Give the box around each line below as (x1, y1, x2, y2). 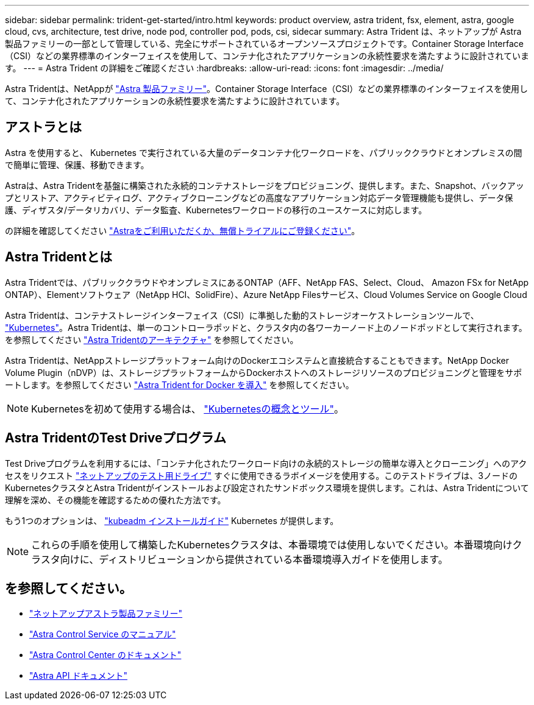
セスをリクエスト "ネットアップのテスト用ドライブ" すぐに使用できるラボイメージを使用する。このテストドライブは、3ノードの (5, 470, 518, 481)
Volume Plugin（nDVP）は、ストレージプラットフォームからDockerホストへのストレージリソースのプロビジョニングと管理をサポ (5, 367, 522, 378)
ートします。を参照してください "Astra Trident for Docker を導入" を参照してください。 (5, 379, 354, 390)
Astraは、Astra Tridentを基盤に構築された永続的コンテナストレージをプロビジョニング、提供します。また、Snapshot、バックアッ (5, 180, 524, 191)
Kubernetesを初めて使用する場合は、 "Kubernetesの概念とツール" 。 (31, 402, 344, 415)
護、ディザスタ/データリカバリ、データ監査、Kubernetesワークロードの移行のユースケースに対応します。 (5, 204, 427, 215)
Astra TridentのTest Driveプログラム (5, 430, 226, 446)
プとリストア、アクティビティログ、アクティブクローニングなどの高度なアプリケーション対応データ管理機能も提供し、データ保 (5, 192, 513, 203)
